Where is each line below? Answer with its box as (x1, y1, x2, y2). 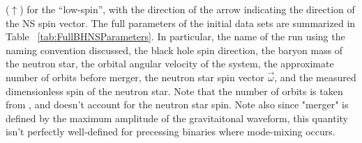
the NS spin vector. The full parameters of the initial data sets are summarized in (6, 15, 356, 30)
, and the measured (274, 69, 356, 84)
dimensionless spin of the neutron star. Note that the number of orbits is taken (6, 83, 343, 98)
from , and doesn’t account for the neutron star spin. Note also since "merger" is (6, 97, 349, 112)
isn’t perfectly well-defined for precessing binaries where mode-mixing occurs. (6, 124, 335, 139)
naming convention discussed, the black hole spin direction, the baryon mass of (6, 42, 343, 57)
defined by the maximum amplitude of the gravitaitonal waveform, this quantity (6, 110, 348, 125)
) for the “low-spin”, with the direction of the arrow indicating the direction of (20, 2, 355, 16)
